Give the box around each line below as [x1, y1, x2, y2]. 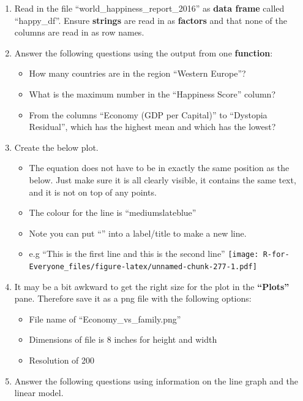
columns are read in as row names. [14, 26, 144, 39]
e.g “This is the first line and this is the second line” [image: [29, 247, 259, 260]
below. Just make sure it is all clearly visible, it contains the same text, [29, 173, 296, 186]
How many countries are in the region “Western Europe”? [29, 67, 246, 80]
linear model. [14, 386, 64, 399]
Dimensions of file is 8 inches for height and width [29, 333, 217, 346]
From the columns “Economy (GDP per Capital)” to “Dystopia [29, 108, 267, 121]
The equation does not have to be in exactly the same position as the [29, 161, 290, 174]
